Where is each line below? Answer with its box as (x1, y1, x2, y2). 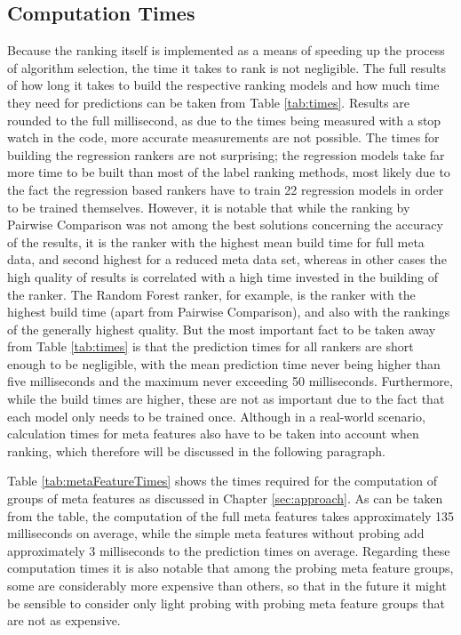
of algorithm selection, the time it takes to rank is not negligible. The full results (7, 58, 446, 76)
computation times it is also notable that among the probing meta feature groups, (7, 559, 454, 577)
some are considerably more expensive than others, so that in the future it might (7, 576, 447, 595)
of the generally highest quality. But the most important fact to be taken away (7, 319, 436, 338)
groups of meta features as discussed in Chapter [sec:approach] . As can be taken (7, 489, 443, 508)
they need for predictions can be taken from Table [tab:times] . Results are (7, 92, 409, 111)
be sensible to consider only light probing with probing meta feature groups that (7, 593, 445, 612)
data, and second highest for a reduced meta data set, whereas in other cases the (7, 250, 447, 269)
